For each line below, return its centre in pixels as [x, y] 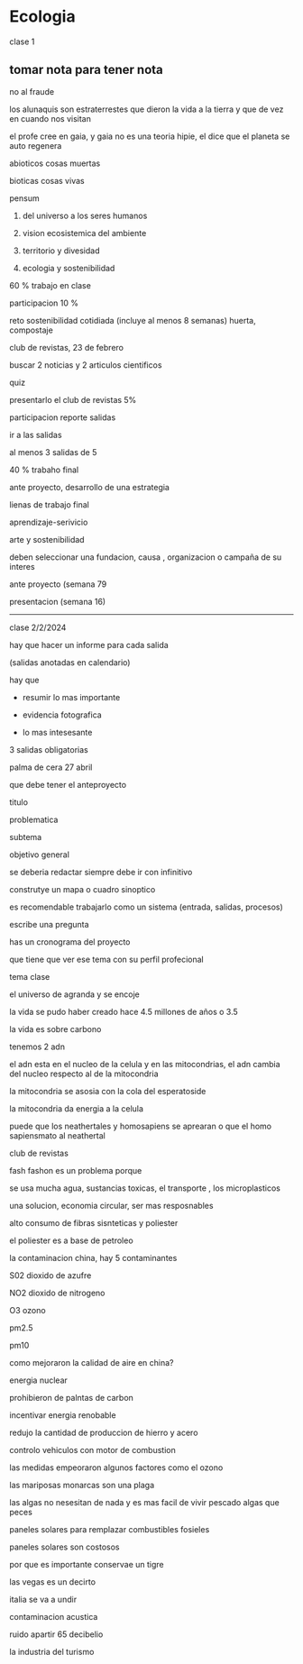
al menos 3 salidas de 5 [53, 452]
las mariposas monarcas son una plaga [82, 1485]
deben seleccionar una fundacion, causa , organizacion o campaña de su [146, 557]
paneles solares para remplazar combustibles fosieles [110, 1529]
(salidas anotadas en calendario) [70, 662]
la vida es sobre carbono [55, 1029]
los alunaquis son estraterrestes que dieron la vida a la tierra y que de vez [147, 109]
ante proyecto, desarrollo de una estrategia [89, 487]
